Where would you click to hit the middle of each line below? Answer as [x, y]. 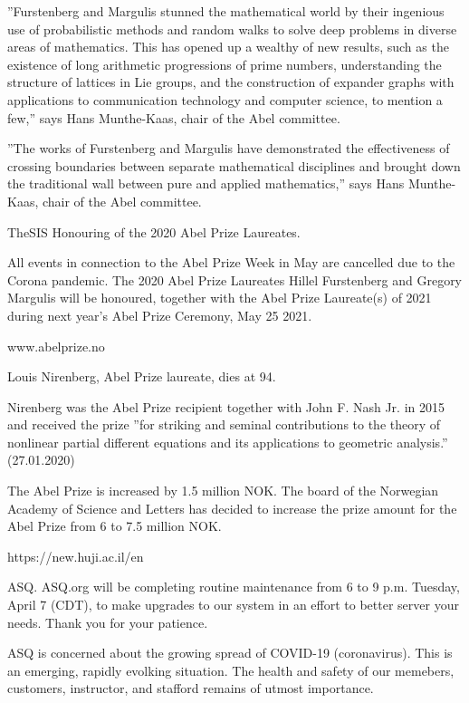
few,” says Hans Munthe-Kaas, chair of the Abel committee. [174, 117]
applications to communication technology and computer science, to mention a [225, 99]
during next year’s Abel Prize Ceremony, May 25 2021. [160, 315]
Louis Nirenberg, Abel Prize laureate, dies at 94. [142, 376]
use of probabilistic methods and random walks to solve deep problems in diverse [232, 29]
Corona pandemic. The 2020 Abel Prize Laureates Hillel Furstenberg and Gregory [235, 279]
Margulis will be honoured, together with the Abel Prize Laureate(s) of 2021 [220, 298]
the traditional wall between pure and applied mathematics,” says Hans [206, 183]
